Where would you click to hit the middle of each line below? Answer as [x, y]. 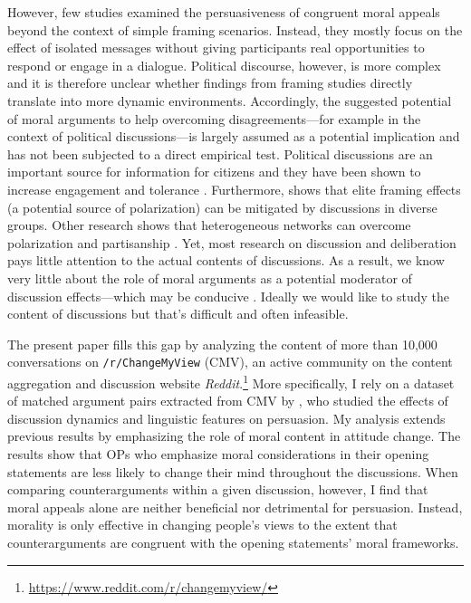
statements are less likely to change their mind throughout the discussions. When [233, 471]
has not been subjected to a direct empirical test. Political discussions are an [220, 153]
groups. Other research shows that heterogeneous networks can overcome [209, 225]
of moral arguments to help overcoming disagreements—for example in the [214, 118]
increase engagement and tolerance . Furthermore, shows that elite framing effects [234, 189]
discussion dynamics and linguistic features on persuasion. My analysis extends [226, 418]
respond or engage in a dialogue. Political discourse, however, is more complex [224, 65]
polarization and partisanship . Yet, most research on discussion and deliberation [232, 242]
